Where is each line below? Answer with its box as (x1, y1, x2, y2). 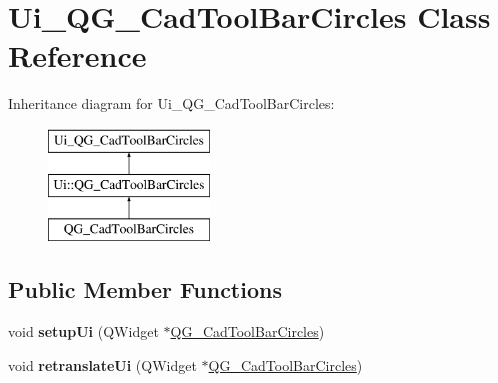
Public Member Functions (8, 274, 282, 305)
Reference (8, 35, 147, 76)
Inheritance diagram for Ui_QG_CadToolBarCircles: (8, 93, 335, 114)
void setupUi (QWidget (8, 321, 159, 342)
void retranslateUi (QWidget (8, 354, 197, 375)
